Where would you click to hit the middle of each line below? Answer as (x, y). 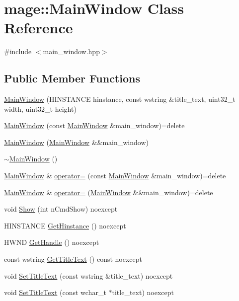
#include (18, 51)
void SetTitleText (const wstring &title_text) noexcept (88, 275)
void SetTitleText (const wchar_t (55, 292)
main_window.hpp (71, 51)
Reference (39, 28)
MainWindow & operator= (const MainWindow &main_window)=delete (115, 176)
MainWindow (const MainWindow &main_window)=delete (94, 125)
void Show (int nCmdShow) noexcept (61, 209)
